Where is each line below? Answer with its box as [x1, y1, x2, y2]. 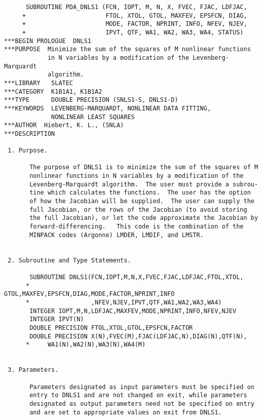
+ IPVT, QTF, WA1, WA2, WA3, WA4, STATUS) [22, 28, 244, 36]
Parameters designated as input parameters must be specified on [29, 383, 254, 391]
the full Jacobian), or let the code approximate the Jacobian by [29, 214, 258, 222]
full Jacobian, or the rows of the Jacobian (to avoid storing [29, 206, 247, 213]
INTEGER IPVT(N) [29, 316, 84, 323]
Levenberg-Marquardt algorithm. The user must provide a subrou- [29, 180, 258, 188]
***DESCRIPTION [4, 130, 55, 137]
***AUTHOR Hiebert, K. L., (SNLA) [4, 122, 124, 129]
